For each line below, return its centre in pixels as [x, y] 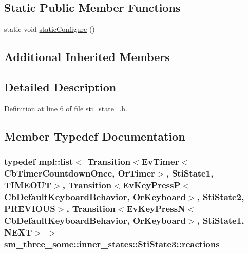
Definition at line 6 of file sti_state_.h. [66, 108]
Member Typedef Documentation [95, 136]
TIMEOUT [28, 184]
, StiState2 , [221, 196]
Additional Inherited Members [87, 57]
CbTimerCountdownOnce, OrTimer [80, 173]
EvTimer [160, 161]
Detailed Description [60, 86]
